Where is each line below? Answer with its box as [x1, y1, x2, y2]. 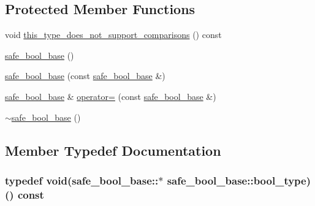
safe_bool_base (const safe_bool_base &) [5, 69, 165, 82]
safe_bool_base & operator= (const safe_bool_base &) [5, 90, 216, 102]
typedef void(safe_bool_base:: [5, 172, 159, 188]
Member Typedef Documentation [5, 140, 221, 159]
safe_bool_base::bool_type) [167, 172, 311, 188]
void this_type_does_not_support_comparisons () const [5, 28, 222, 41]
